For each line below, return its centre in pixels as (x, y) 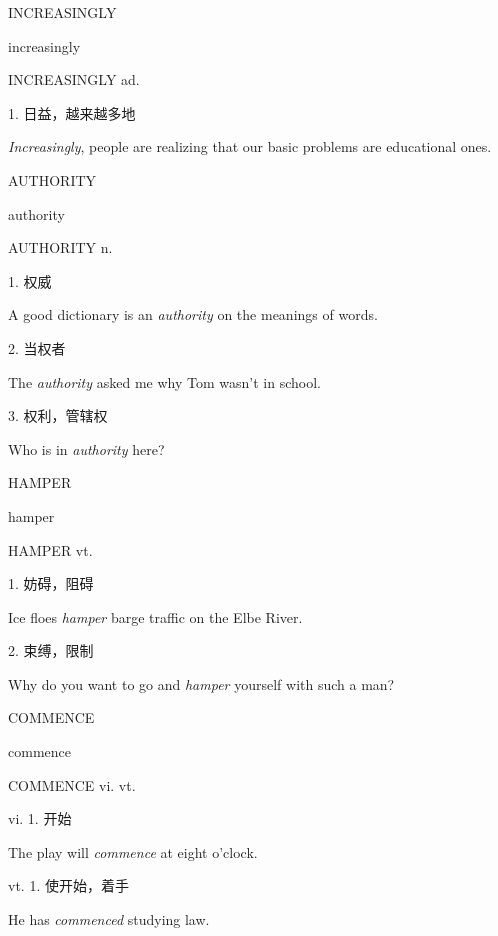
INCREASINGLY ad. (74, 79)
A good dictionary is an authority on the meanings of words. (193, 314)
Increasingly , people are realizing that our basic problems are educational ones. (250, 146)
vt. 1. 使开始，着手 (68, 885)
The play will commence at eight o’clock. (133, 851)
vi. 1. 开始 (40, 818)
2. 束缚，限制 (51, 650)
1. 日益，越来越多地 (72, 112)
